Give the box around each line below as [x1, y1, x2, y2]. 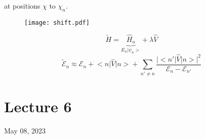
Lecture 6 [4, 96, 72, 116]
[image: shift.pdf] [24, 19, 90, 26]
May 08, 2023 [4, 125, 46, 135]
